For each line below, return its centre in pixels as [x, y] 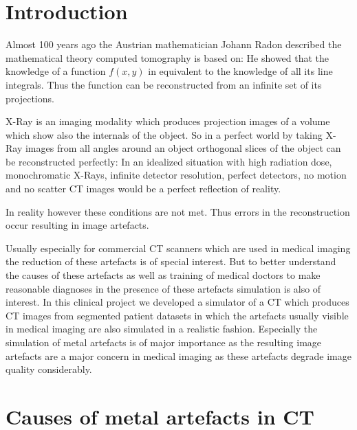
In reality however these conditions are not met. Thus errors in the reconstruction [178, 211]
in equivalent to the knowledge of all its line [240, 71]
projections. [30, 98]
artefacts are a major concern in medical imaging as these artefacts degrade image [178, 355]
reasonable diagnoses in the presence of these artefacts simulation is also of [163, 288]
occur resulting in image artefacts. [77, 225]
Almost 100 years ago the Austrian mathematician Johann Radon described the [174, 44]
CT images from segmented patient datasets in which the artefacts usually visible [177, 315]
